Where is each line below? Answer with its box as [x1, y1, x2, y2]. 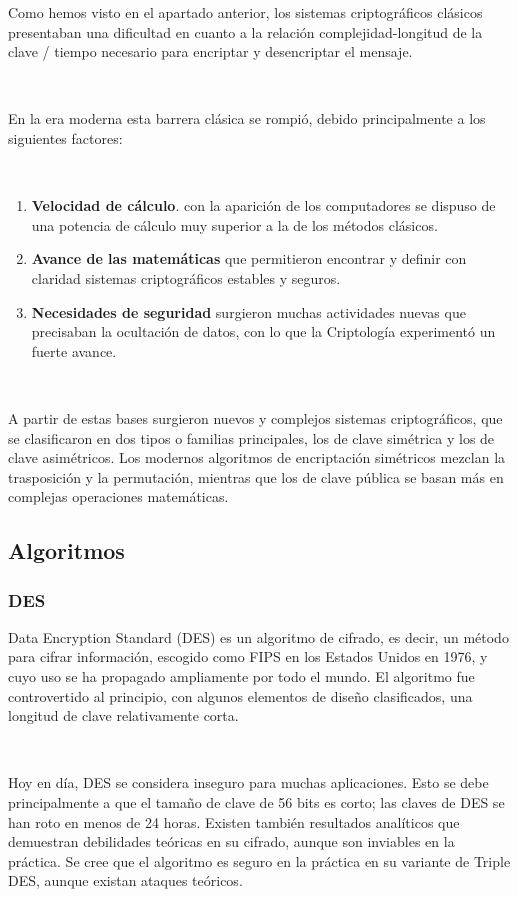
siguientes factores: [8, 127, 123, 148]
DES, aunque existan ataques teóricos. [8, 870, 243, 891]
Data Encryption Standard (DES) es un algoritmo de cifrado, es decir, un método [8, 626, 509, 647]
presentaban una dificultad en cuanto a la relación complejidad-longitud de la [8, 21, 483, 42]
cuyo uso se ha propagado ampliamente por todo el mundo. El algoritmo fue [8, 666, 475, 687]
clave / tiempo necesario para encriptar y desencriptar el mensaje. [8, 41, 413, 62]
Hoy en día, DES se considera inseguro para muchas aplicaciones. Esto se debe [8, 772, 489, 793]
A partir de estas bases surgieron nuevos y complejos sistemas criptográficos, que [8, 407, 503, 428]
